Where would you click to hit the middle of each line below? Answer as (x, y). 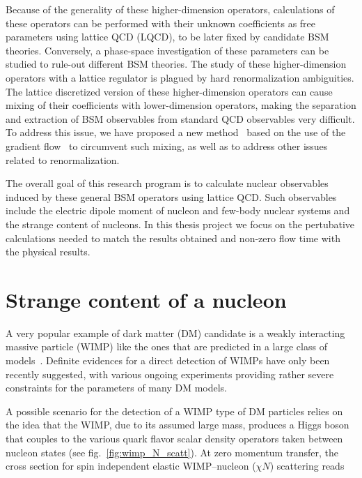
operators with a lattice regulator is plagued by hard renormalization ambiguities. (180, 77)
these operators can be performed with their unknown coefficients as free (161, 23)
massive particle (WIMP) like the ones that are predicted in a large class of (166, 346)
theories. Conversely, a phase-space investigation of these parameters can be (167, 50)
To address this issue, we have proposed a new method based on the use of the (176, 132)
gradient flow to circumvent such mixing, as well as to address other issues (167, 145)
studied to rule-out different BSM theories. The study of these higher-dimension (176, 64)
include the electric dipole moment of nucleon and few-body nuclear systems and (178, 210)
